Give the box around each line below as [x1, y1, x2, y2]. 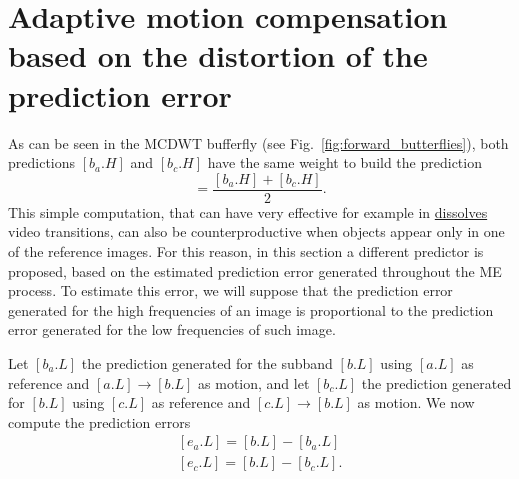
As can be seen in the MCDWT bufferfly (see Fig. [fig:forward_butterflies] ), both [8, 132, 509, 153]
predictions [8, 152, 76, 173]
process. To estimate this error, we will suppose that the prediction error [8, 280, 453, 301]
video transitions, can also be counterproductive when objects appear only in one [8, 221, 505, 242]
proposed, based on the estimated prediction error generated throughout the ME [8, 260, 502, 281]
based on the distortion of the [8, 35, 428, 76]
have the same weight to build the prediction [207, 152, 482, 173]
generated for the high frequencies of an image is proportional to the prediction [8, 299, 494, 320]
